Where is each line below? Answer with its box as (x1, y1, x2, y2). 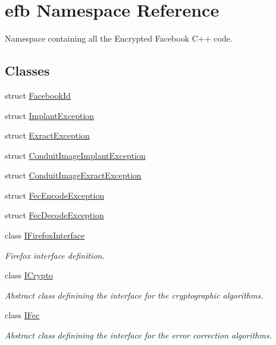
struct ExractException (5, 129, 90, 142)
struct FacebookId (5, 89, 71, 101)
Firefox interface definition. (5, 249, 105, 261)
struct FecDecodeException (5, 209, 104, 221)
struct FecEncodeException (5, 189, 105, 201)
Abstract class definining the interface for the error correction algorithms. (5, 329, 272, 341)
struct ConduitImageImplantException (5, 149, 146, 161)
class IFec (5, 309, 40, 321)
